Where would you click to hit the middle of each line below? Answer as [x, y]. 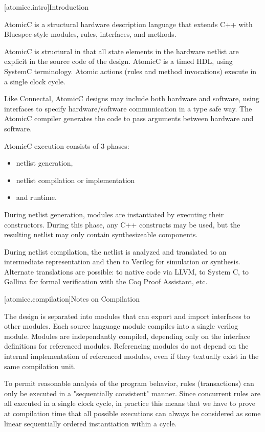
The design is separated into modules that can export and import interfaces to [127, 316]
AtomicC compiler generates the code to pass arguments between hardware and [129, 118]
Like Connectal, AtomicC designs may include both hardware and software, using [132, 98]
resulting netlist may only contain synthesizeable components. [101, 234]
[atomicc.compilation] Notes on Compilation [72, 299]
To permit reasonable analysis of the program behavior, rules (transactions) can [129, 383]
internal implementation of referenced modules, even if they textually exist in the [131, 356]
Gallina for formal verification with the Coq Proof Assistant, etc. [106, 281]
